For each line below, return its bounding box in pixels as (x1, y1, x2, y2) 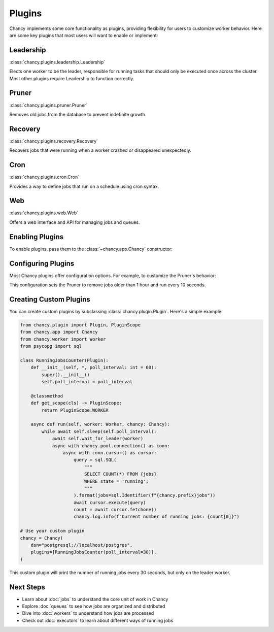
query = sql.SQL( (74, 457, 117, 463)
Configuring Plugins (9, 259, 75, 268)
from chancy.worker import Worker (20, 336, 106, 342)
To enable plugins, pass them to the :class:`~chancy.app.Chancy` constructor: (9, 246, 173, 252)
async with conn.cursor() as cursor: (62, 450, 157, 455)
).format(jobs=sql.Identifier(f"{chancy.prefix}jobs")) (74, 492, 216, 498)
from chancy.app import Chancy (20, 329, 98, 335)
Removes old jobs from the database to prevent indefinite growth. (9, 111, 147, 117)
